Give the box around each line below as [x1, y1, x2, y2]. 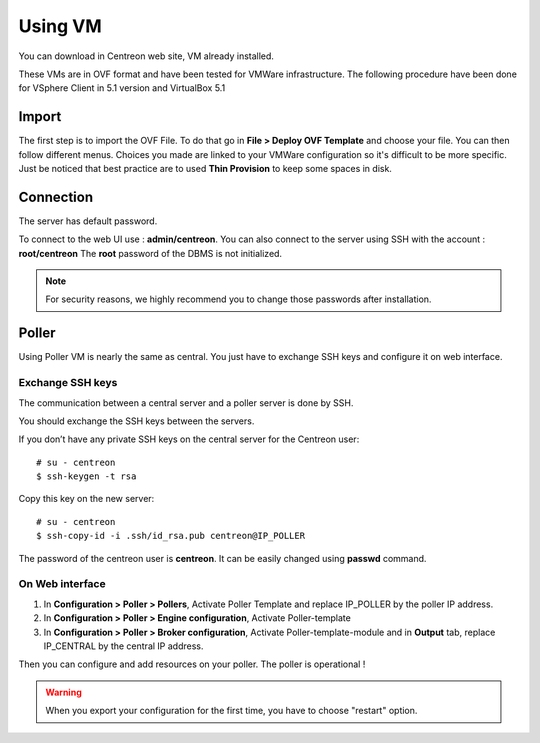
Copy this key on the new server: [18, 493, 155, 505]
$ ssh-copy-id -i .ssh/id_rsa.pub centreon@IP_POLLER [36, 530, 305, 542]
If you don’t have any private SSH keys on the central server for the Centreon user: [18, 433, 360, 445]
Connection [18, 188, 94, 205]
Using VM [18, 15, 102, 37]
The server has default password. [18, 215, 158, 227]
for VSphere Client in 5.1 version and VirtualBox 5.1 [18, 82, 226, 94]
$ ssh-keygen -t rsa [36, 471, 137, 482]
